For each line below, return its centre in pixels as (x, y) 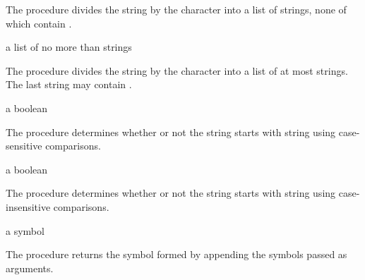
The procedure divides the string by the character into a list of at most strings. (177, 70)
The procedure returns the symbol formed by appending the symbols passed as (176, 254)
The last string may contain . (69, 84)
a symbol (25, 230)
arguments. (30, 268)
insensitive (28, 206)
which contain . (39, 23)
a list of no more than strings (69, 47)
